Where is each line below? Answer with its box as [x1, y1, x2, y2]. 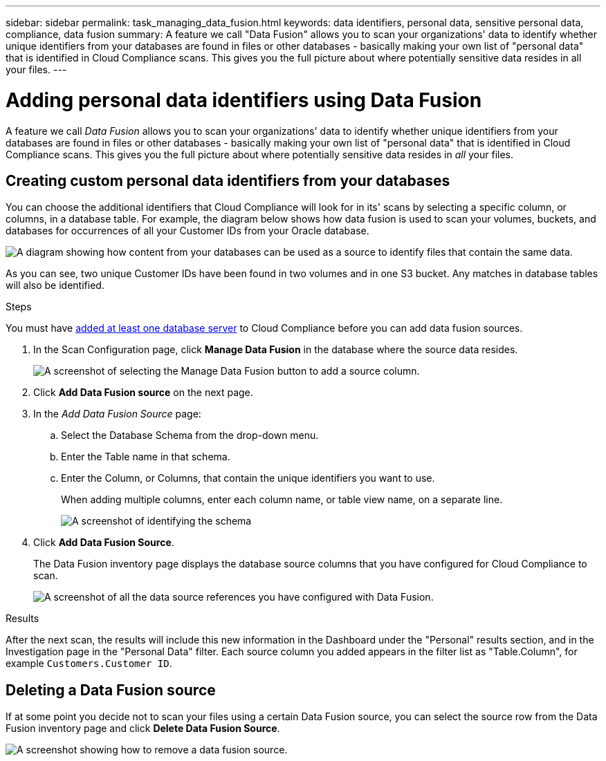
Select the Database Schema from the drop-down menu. [61, 429, 319, 442]
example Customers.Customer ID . [6, 657, 172, 670]
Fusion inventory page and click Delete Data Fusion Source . [6, 722, 280, 735]
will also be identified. [6, 279, 104, 292]
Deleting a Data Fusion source [6, 681, 216, 699]
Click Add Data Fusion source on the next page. [33, 386, 253, 399]
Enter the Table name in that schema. [61, 451, 230, 463]
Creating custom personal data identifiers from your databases [6, 171, 450, 189]
